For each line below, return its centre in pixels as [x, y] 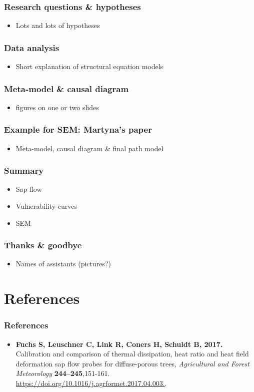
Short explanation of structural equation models [89, 66]
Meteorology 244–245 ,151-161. [63, 373]
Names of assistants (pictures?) [63, 264]
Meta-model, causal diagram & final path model [89, 148]
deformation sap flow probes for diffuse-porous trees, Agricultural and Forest [132, 363]
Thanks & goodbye [43, 245]
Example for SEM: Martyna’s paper [78, 129]
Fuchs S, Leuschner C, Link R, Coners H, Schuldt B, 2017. [119, 344]
